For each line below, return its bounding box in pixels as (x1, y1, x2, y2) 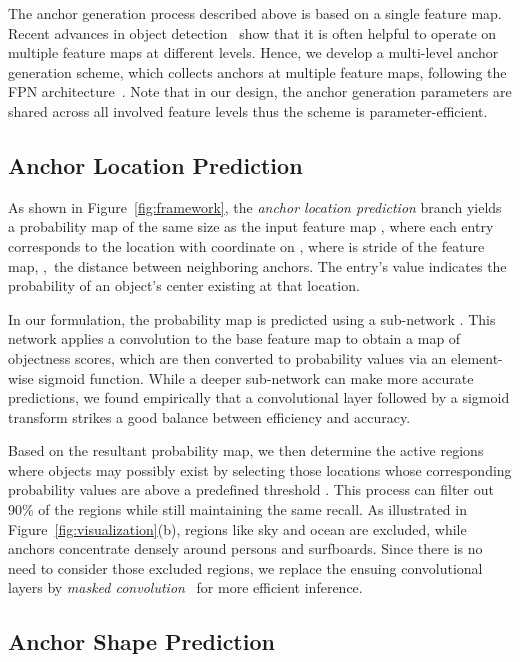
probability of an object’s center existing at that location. (8, 275, 360, 296)
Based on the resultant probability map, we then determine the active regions (8, 440, 484, 461)
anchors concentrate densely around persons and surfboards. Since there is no (8, 538, 483, 559)
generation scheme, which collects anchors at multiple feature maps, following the (8, 61, 507, 82)
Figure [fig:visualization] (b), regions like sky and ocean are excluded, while (8, 518, 467, 539)
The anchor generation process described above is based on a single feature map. (8, 3, 502, 23)
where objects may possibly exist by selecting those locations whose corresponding (8, 459, 512, 480)
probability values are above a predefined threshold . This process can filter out (8, 479, 494, 500)
